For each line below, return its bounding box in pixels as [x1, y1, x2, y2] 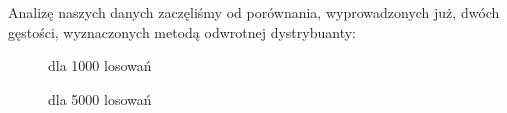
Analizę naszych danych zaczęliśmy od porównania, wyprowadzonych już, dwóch [8, 2, 500, 22]
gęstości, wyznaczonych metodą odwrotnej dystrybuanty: [8, 21, 356, 42]
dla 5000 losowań [48, 88, 152, 109]
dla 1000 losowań [48, 55, 152, 76]
